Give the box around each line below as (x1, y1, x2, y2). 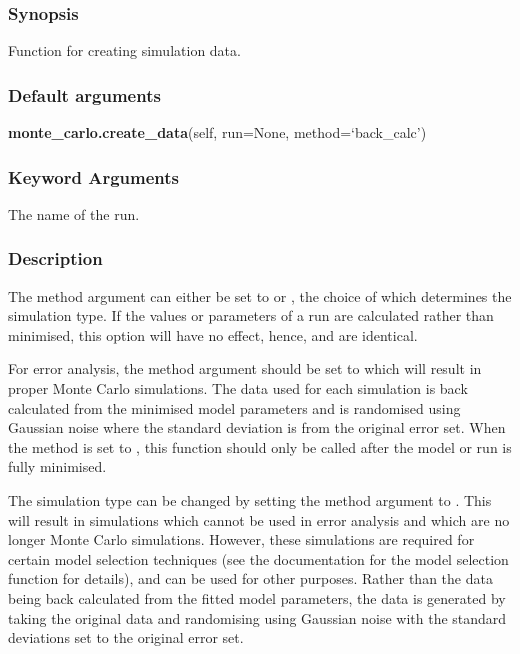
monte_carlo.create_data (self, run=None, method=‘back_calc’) (8, 122, 427, 143)
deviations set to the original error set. (8, 627, 244, 648)
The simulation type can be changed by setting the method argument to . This (8, 490, 492, 510)
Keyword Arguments (8, 164, 180, 189)
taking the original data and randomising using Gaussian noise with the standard (8, 607, 507, 628)
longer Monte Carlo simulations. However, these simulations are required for (8, 529, 475, 550)
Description (8, 246, 103, 271)
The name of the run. (8, 203, 140, 224)
